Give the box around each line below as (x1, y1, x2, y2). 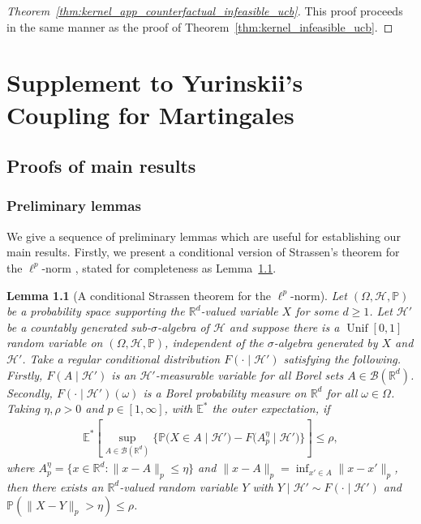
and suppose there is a (229, 318, 340, 335)
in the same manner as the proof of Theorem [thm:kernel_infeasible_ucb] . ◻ (6, 18, 393, 35)
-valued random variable (119, 478, 238, 495)
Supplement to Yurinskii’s (6, 66, 303, 99)
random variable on (6, 334, 103, 351)
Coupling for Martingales (6, 97, 294, 131)
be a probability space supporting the (6, 303, 185, 320)
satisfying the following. (283, 350, 402, 367)
